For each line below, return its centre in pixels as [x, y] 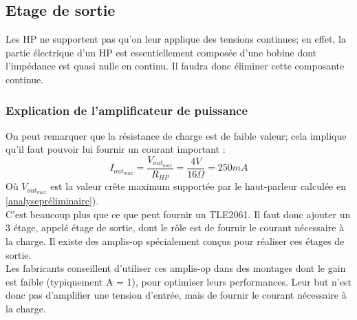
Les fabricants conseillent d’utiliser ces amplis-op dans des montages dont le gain [176, 268]
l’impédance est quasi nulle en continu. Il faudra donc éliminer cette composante [175, 66]
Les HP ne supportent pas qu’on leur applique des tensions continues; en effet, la [176, 39]
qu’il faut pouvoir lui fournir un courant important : [116, 149]
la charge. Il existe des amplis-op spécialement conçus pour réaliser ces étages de [175, 241]
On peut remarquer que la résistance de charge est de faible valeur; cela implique [176, 135]
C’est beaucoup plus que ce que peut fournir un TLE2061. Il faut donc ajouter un [178, 214]
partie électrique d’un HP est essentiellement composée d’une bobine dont [161, 52]
